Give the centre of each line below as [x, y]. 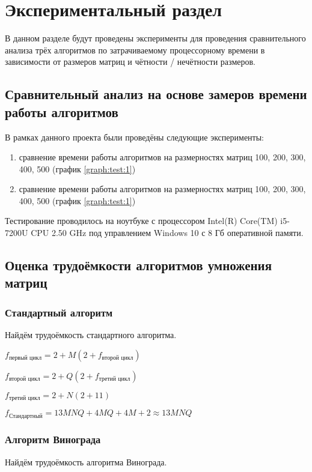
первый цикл [25, 358]
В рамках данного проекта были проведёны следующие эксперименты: [135, 137]
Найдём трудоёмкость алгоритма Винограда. [86, 461]
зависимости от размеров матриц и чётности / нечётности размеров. [130, 62]
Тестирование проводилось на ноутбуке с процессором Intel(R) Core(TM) [141, 221]
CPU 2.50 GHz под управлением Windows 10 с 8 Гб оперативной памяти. [167, 233]
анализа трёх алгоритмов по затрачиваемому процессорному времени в [135, 50]
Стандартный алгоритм [59, 312]
